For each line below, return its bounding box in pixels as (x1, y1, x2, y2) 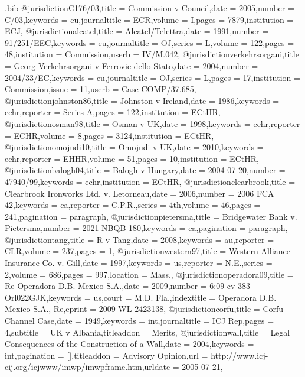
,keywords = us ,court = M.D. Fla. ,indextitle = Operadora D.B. (46, 291, 277, 303)
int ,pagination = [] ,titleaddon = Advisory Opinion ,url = (5, 349, 208, 361)
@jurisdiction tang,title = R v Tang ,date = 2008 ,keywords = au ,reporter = (5, 233, 274, 245)
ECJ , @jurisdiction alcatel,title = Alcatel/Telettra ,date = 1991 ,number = (5, 25, 269, 37)
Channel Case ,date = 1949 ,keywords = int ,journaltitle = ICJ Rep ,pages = (5, 314, 274, 327)
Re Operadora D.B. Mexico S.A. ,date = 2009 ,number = (5, 279, 207, 292)
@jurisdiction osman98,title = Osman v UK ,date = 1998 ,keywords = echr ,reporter (5, 117, 300, 129)
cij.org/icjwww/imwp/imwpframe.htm (5, 360, 142, 373)
